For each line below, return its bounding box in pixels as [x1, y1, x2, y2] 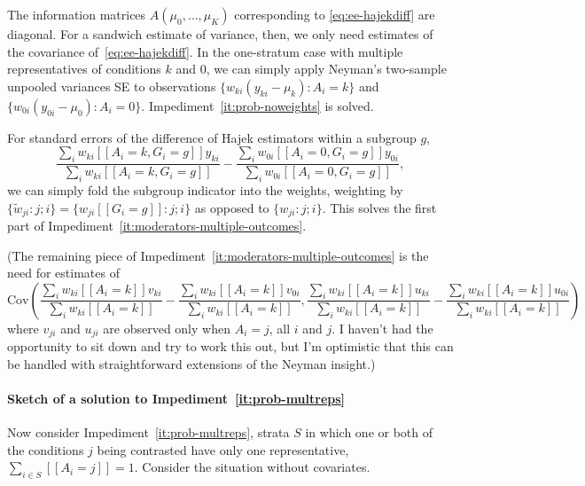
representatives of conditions [7, 59, 161, 78]
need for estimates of [7, 263, 120, 282]
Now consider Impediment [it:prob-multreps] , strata [7, 423, 290, 442]
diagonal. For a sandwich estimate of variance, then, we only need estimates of [7, 25, 433, 43]
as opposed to [194, 198, 269, 216]
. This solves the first [322, 198, 437, 216]
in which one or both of [305, 423, 433, 442]
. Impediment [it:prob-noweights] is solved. [141, 96, 374, 114]
